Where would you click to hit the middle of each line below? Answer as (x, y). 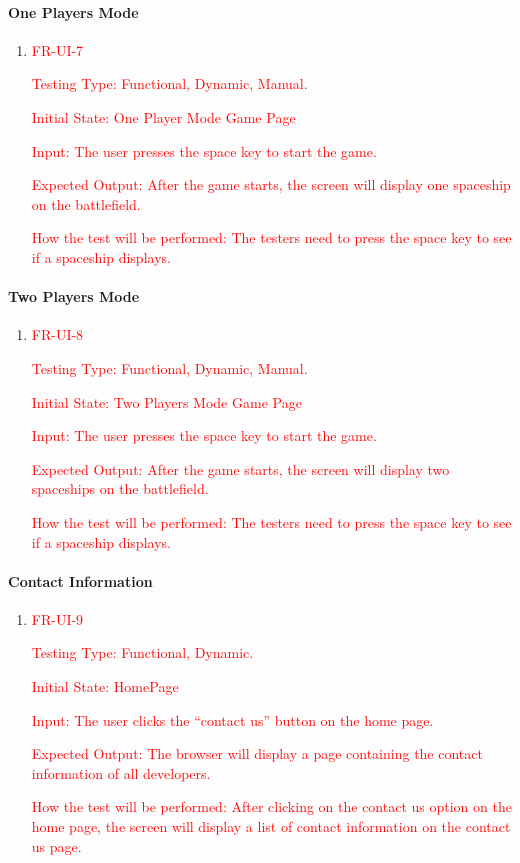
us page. (56, 845)
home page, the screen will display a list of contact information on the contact (271, 826)
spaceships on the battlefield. (120, 488)
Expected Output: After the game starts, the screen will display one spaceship (271, 184)
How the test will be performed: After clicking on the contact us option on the (271, 806)
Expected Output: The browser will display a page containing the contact (257, 753)
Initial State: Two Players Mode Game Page (166, 401)
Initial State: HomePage (105, 686)
